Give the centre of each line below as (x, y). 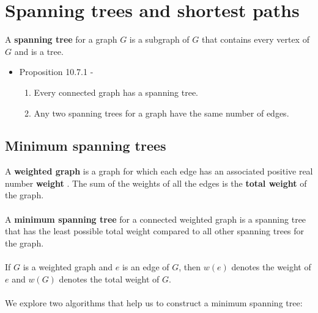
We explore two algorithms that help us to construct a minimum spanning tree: (154, 302)
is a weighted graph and (68, 267)
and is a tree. (39, 51)
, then (190, 267)
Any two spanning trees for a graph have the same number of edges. (161, 113)
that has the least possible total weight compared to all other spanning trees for (155, 231)
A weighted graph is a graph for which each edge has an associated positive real (159, 171)
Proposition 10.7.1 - (56, 72)
